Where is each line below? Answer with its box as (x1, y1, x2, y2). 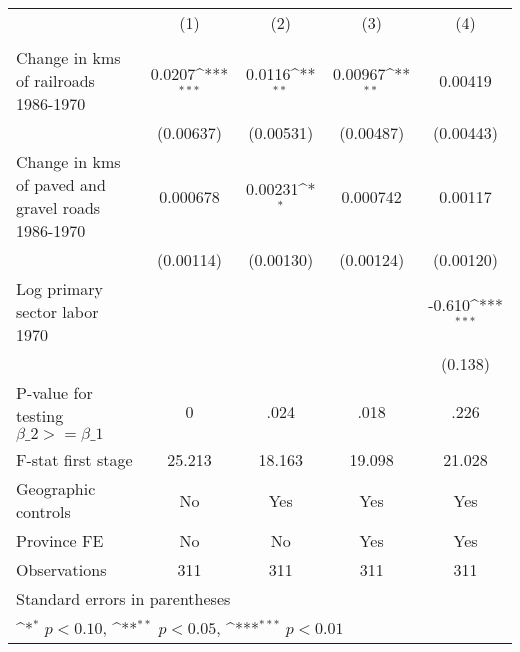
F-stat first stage (16, 448, 133, 471)
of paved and (16, 173, 106, 196)
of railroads (16, 69, 95, 92)
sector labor (16, 300, 99, 323)
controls (16, 500, 71, 523)
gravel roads (16, 196, 101, 219)
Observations (16, 558, 107, 581)
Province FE (16, 529, 104, 552)
